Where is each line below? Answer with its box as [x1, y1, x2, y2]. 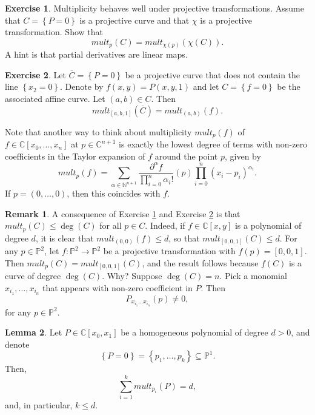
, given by [225, 149, 261, 162]
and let [193, 80, 219, 93]
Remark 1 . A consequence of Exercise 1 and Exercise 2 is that [5, 207, 240, 220]
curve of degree [5, 269, 61, 282]
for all [99, 219, 122, 232]
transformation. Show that [5, 25, 103, 38]
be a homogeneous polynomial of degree [121, 326, 268, 339]
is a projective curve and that [79, 13, 190, 26]
